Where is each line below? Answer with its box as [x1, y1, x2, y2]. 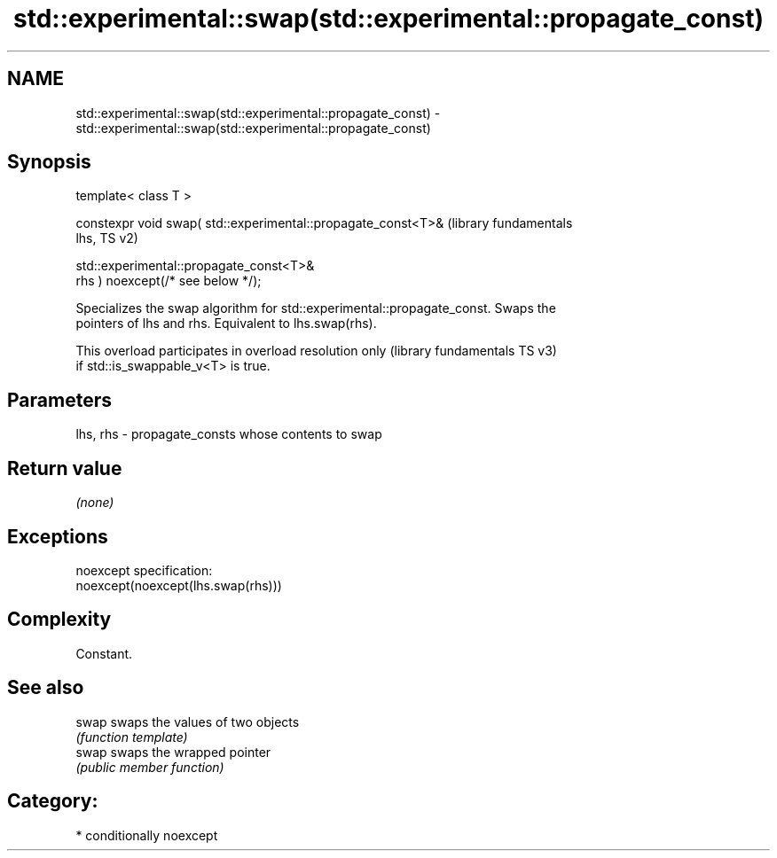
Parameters [7, 388, 112, 411]
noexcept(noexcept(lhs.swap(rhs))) [75, 577, 282, 593]
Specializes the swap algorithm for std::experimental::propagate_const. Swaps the [75, 300, 556, 316]
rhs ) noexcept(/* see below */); [75, 273, 262, 289]
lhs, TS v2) [75, 230, 138, 246]
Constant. [75, 645, 133, 661]
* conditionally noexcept [75, 827, 218, 843]
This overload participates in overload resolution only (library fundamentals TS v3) [75, 343, 557, 359]
